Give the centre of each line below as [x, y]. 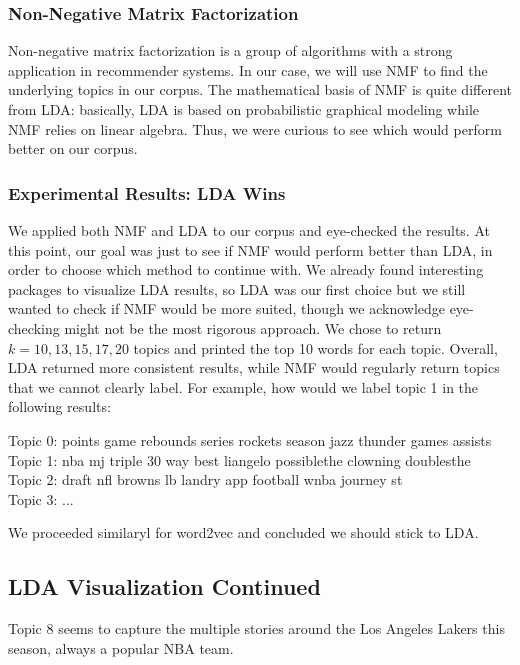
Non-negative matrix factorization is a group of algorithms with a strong [230, 50]
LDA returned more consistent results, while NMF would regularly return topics [254, 367]
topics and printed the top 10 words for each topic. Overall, [315, 347]
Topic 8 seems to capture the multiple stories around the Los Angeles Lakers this [256, 628]
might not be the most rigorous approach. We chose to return [253, 327]
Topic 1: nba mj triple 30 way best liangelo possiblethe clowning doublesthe [239, 459]
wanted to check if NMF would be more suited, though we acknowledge [226, 308]
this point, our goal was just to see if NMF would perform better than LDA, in [250, 249]
